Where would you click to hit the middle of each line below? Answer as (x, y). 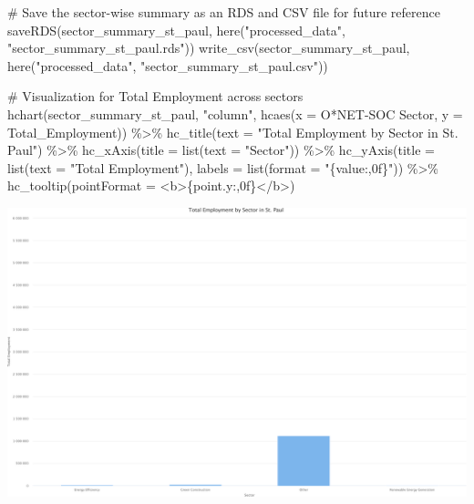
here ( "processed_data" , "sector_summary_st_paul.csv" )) (168, 65)
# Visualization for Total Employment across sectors (155, 96)
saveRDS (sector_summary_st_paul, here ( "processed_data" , (176, 30)
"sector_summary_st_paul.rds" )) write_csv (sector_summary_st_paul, (209, 48)
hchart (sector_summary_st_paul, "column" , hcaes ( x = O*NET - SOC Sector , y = (235, 113)
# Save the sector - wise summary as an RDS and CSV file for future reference (224, 12)
